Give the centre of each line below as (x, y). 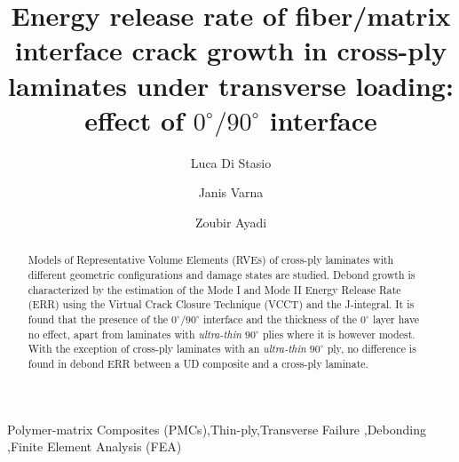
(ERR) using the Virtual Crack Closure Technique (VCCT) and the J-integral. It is (221, 304)
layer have (396, 319)
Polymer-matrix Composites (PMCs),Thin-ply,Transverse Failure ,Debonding (217, 429)
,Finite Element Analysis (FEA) (95, 446)
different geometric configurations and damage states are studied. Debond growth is (222, 274)
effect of (134, 119)
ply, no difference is (372, 349)
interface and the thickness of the (280, 319)
